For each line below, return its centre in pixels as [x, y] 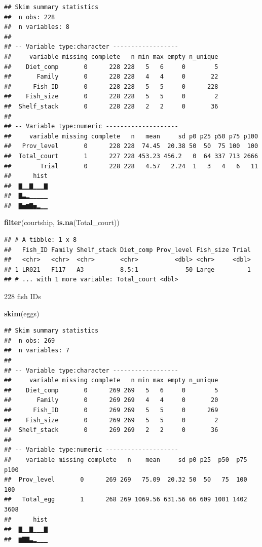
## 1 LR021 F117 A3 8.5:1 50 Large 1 [127, 269]
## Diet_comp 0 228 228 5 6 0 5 [111, 67]
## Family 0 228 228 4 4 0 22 [111, 77]
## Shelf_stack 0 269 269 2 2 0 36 [111, 430]
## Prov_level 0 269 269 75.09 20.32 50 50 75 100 [126, 480]
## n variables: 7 [37, 351]
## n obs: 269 [30, 340]
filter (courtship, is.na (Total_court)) [62, 222]
